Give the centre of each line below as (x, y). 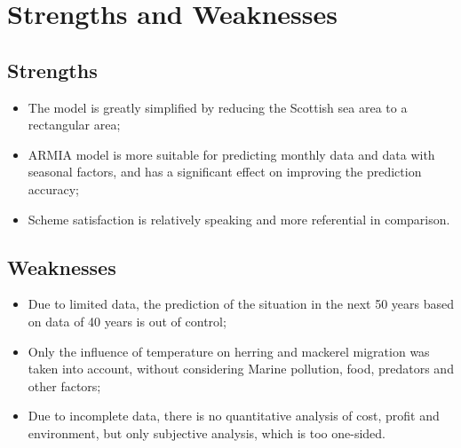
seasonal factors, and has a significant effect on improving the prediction (225, 172)
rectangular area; (74, 125)
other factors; (64, 385)
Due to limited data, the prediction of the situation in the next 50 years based (241, 304)
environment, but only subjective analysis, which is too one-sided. (207, 432)
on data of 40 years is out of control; (127, 321)
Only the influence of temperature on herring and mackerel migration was (229, 351)
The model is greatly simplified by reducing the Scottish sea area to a (218, 107)
